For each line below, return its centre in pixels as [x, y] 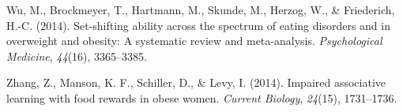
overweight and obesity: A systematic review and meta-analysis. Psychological [194, 41]
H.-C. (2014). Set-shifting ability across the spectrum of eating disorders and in [198, 25]
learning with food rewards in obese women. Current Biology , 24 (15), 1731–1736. [202, 97]
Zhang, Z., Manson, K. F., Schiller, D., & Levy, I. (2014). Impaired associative [196, 82]
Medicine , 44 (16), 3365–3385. [77, 56]
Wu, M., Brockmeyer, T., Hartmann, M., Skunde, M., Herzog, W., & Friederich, [201, 9]
